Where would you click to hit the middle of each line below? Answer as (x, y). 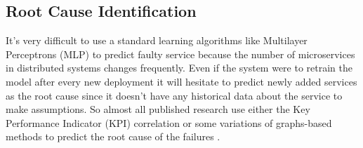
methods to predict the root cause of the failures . (113, 136)
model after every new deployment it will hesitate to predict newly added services (181, 81)
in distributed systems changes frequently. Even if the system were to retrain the (179, 68)
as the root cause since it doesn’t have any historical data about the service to (174, 95)
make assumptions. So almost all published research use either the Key (158, 109)
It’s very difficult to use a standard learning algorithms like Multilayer (157, 40)
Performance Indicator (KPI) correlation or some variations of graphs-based (169, 122)
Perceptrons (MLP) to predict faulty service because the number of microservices (180, 54)
